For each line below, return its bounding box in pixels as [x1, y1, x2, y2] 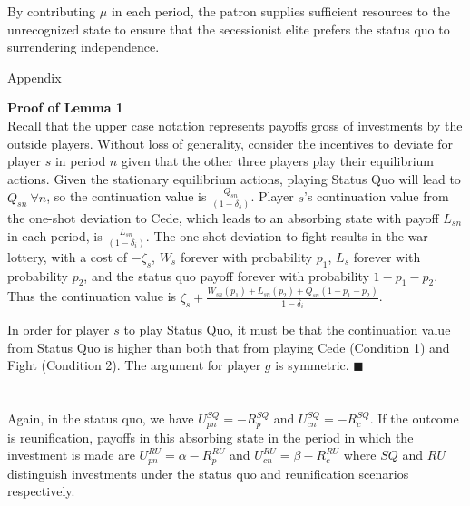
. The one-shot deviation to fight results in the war [145, 226, 428, 245]
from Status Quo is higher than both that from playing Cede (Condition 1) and [7, 337, 450, 356]
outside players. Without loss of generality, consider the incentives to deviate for [7, 133, 454, 152]
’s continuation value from [304, 187, 449, 206]
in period [54, 151, 106, 170]
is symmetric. [275, 355, 349, 375]
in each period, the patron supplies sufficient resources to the [111, 2, 450, 20]
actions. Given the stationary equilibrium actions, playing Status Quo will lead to [7, 169, 461, 188]
